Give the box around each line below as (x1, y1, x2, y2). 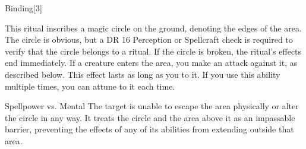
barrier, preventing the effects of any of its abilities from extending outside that (5, 123, 294, 135)
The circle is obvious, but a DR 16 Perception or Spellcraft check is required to (5, 33, 293, 46)
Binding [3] (5, 2, 42, 14)
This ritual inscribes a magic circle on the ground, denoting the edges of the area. (5, 21, 302, 34)
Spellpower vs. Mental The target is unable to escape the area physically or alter (5, 100, 299, 112)
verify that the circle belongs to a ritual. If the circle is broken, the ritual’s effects (5, 45, 302, 57)
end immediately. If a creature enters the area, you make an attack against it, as (5, 56, 298, 69)
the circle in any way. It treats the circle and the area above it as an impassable (5, 111, 295, 123)
